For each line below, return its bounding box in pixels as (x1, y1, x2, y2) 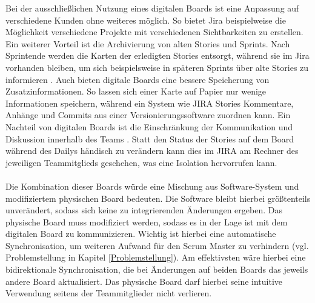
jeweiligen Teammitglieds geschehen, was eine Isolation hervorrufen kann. (5, 156, 277, 168)
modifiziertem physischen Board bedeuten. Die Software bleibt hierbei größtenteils (5, 191, 311, 204)
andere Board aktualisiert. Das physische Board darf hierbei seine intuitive (5, 275, 283, 287)
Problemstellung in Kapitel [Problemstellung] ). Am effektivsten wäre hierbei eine (5, 251, 306, 264)
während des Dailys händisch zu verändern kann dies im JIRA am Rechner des (5, 144, 299, 157)
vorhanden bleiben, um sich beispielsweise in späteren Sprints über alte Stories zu (5, 61, 309, 73)
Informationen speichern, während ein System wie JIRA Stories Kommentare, (5, 96, 294, 109)
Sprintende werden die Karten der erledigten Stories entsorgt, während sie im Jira (5, 49, 310, 62)
